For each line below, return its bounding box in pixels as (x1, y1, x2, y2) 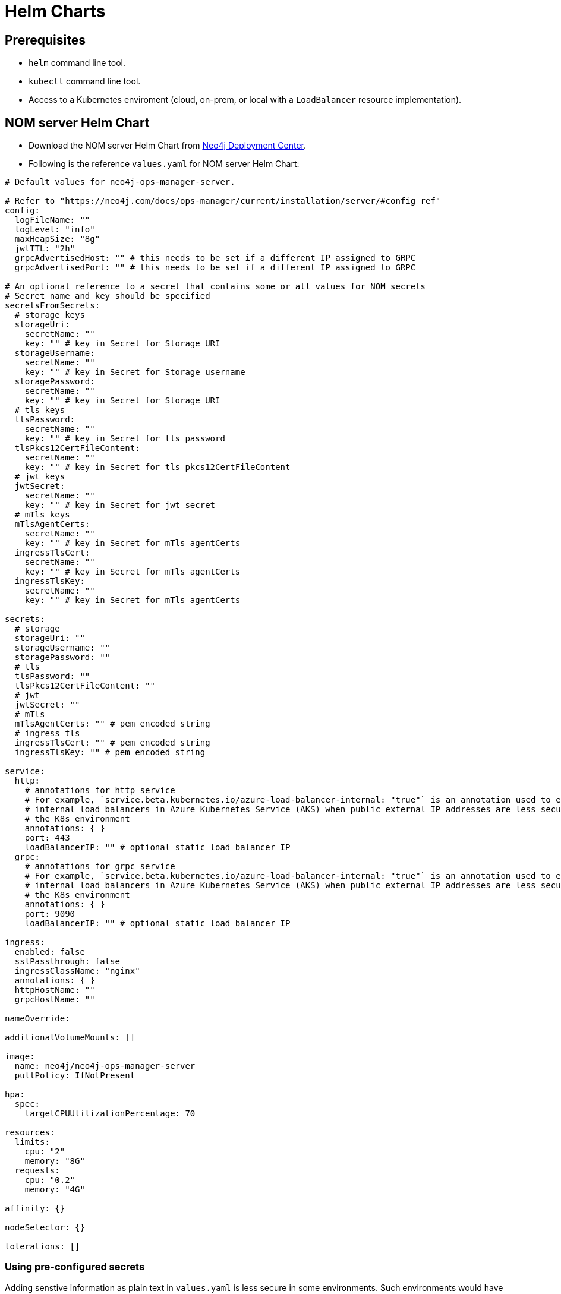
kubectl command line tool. (29, 76, 141, 87)
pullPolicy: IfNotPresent (14, 1071, 135, 1081)
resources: (5, 1128, 55, 1138)
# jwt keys (14, 472, 65, 482)
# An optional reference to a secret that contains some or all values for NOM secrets (5, 282, 426, 292)
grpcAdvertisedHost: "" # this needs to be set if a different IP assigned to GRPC (14, 253, 416, 263)
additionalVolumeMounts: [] (5, 1033, 135, 1043)
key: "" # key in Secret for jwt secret (24, 500, 216, 510)
